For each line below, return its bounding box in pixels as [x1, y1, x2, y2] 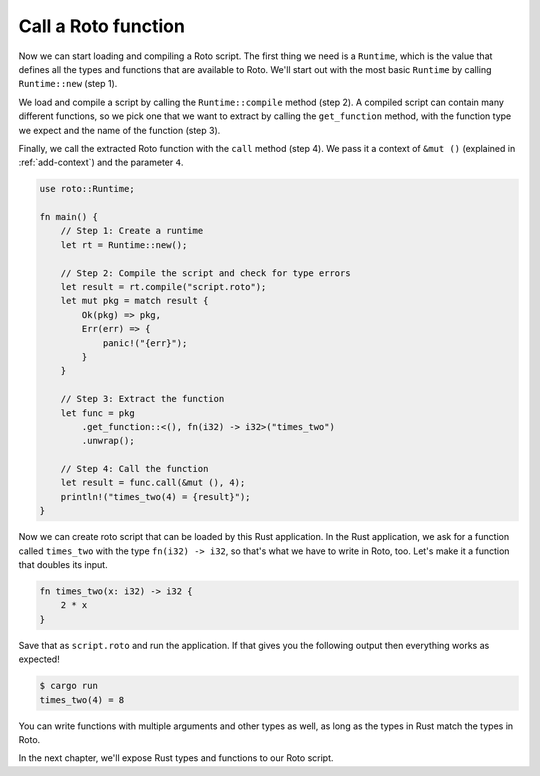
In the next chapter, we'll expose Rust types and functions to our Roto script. [18, 752, 334, 764]
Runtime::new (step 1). [18, 78, 118, 90]
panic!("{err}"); [102, 337, 188, 349]
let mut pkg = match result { [60, 295, 209, 307]
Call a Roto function [18, 15, 185, 37]
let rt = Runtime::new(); [60, 239, 188, 250]
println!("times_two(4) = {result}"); [60, 491, 251, 502]
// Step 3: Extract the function [60, 393, 225, 405]
